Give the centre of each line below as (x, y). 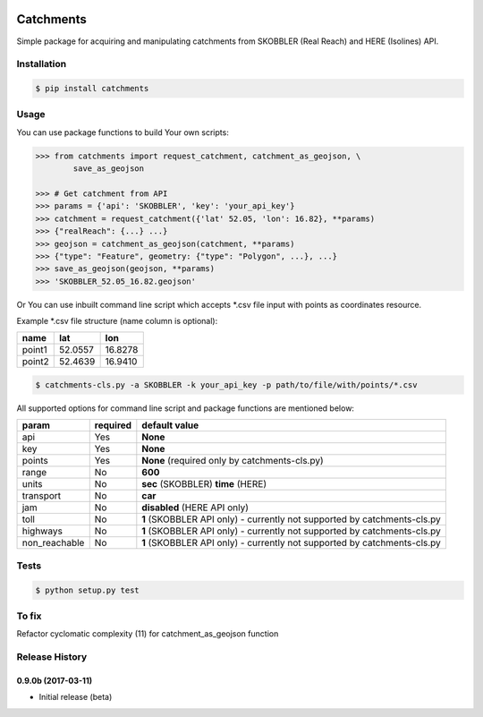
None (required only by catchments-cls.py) (233, 461)
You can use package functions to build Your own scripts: (123, 132)
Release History (52, 657)
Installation (42, 64)
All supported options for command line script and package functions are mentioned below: (186, 408)
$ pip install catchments (92, 89)
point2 (35, 362)
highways (42, 531)
